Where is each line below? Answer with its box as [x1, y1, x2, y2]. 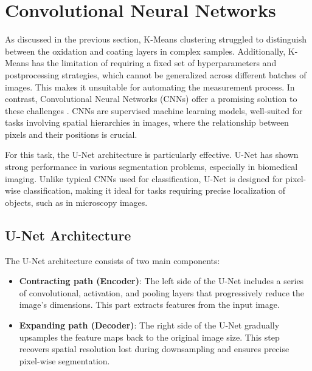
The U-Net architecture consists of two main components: [5, 254, 220, 267]
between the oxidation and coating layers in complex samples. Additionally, [5, 44, 286, 57]
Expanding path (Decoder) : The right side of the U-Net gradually [19, 319, 280, 332]
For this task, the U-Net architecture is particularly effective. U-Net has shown [5, 148, 299, 161]
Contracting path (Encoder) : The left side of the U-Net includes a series [19, 274, 304, 287]
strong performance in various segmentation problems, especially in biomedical [5, 160, 298, 173]
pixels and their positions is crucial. [5, 128, 137, 140]
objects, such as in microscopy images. [5, 196, 148, 208]
